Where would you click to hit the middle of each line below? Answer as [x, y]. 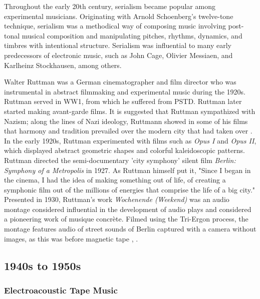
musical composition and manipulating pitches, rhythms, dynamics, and [132, 35]
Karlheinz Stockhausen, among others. [63, 65]
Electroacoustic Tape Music [61, 290]
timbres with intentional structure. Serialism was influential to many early [118, 45]
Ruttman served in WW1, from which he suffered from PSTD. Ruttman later [123, 101]
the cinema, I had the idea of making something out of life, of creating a [115, 180]
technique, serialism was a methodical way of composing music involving [115, 26]
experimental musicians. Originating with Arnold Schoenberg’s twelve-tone [119, 16]
